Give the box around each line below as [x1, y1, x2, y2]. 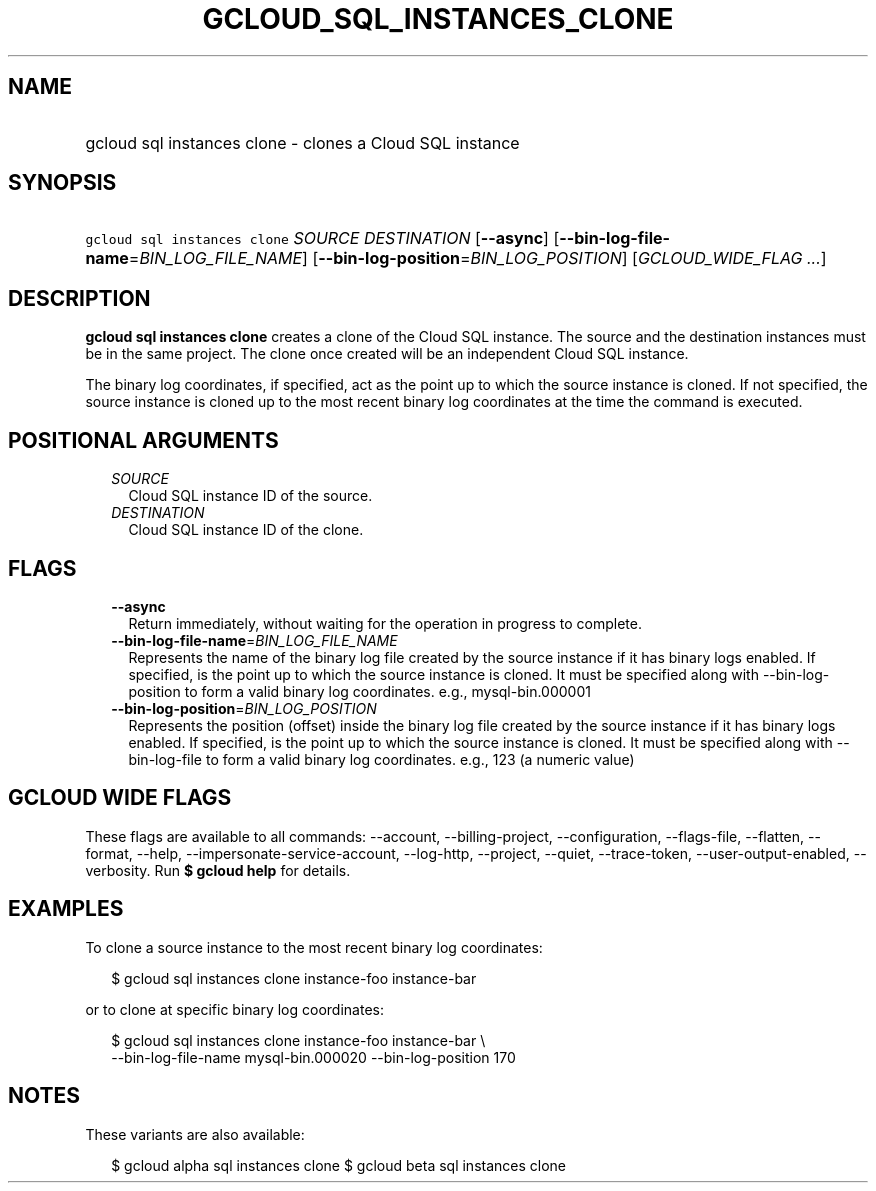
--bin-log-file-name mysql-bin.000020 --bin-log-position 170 [111, 1048, 516, 1066]
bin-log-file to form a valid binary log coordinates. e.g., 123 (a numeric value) [128, 750, 635, 768]
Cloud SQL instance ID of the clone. [128, 521, 364, 539]
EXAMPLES [8, 896, 124, 922]
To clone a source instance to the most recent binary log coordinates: [85, 938, 543, 956]
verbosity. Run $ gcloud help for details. [85, 861, 351, 879]
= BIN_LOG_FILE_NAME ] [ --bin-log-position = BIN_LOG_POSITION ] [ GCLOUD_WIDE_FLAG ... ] [128, 248, 827, 269]
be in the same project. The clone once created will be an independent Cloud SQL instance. [85, 345, 689, 363]
